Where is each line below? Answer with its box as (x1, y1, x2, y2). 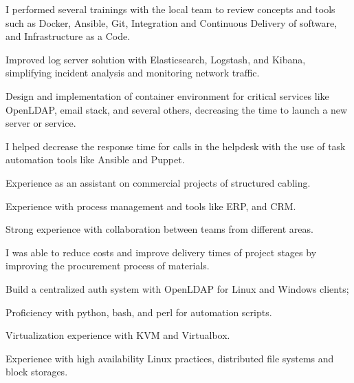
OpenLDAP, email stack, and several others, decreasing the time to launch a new (5, 102, 348, 116)
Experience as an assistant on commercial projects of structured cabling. (5, 175, 311, 189)
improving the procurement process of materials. (5, 258, 210, 273)
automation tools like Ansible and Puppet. (5, 152, 185, 167)
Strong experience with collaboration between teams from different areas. (5, 222, 313, 236)
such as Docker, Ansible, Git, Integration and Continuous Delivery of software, (5, 15, 338, 30)
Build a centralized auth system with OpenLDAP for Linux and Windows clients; (5, 281, 349, 296)
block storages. (5, 364, 68, 379)
